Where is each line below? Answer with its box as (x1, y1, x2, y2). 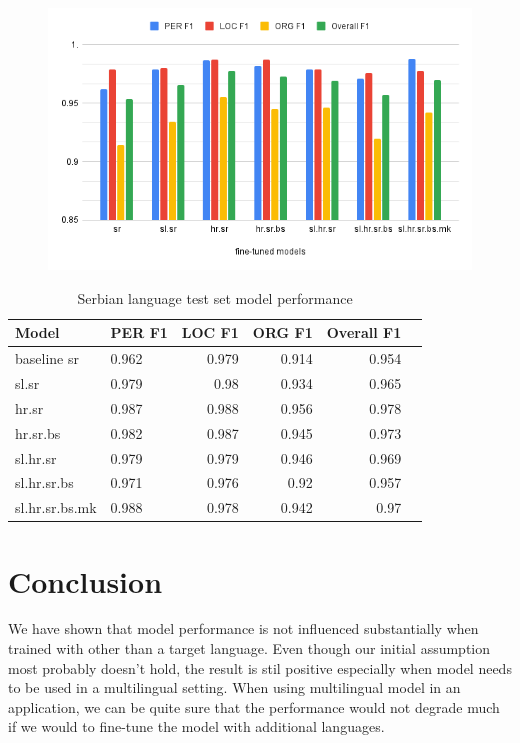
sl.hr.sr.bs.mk (15, 497, 97, 518)
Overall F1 (326, 322, 402, 343)
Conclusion (8, 560, 163, 601)
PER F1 (110, 322, 168, 343)
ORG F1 (252, 322, 313, 343)
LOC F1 (181, 322, 239, 343)
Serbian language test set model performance (77, 287, 353, 308)
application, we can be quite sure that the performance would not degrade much (8, 696, 500, 717)
